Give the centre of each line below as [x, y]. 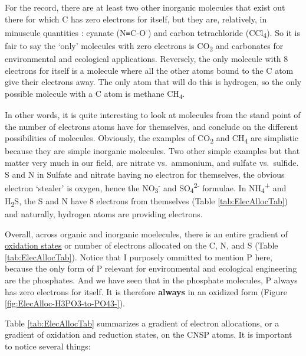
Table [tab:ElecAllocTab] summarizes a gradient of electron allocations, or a [142, 323]
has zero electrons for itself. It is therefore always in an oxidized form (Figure [146, 291]
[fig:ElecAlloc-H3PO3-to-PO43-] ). [65, 303]
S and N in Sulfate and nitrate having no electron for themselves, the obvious [145, 174]
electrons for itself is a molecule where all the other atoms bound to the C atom [149, 70]
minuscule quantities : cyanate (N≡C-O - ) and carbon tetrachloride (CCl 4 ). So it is [152, 32]
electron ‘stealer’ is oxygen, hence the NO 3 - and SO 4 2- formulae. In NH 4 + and [146, 188]
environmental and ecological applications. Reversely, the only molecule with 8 [147, 59]
